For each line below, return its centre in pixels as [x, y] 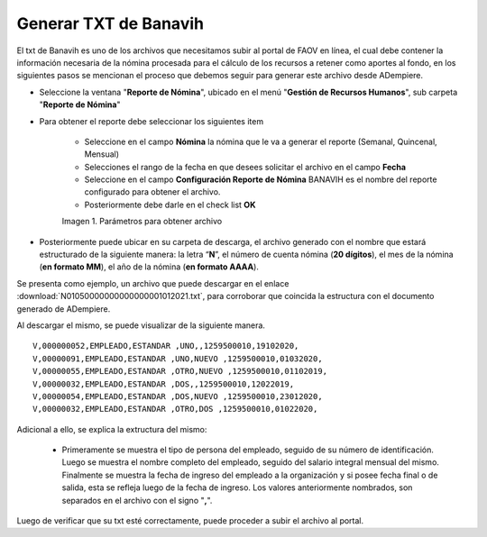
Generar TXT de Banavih [110, 23]
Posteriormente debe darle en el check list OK [170, 205]
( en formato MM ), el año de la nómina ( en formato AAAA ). [149, 267]
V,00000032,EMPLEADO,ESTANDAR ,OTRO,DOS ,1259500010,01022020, [175, 409]
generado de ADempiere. [64, 309]
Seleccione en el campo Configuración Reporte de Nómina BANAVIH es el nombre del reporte [261, 179]
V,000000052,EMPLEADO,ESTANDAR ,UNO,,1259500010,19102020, [166, 346]
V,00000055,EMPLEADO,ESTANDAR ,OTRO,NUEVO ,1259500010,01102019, [180, 371]
